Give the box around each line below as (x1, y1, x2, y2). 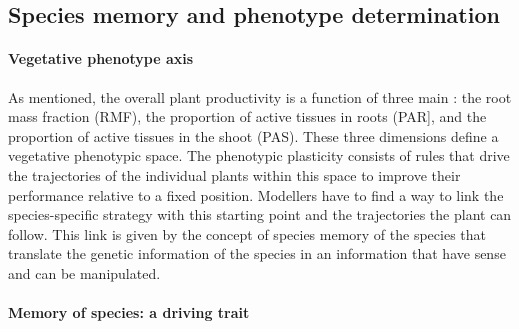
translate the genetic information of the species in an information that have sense (8, 243, 506, 264)
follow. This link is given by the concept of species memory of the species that (8, 223, 487, 244)
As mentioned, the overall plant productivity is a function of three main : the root (8, 86, 512, 107)
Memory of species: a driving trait (8, 302, 250, 323)
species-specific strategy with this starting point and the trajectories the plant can (8, 204, 512, 225)
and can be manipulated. (8, 262, 161, 283)
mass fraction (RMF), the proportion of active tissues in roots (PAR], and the (8, 106, 487, 127)
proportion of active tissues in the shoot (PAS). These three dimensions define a (8, 125, 499, 146)
